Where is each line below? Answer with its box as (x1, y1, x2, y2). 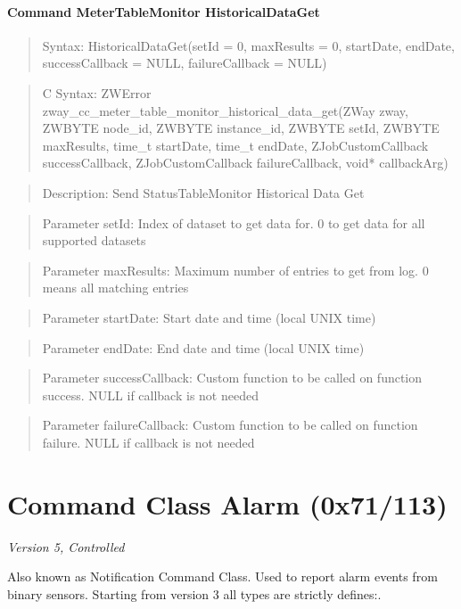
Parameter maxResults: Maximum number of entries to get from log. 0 (42, 260, 429, 279)
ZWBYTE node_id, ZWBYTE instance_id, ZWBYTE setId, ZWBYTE (42, 119, 440, 137)
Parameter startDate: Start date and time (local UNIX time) (42, 308, 376, 326)
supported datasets (42, 231, 146, 250)
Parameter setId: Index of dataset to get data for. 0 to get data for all (42, 213, 425, 232)
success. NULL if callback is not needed (42, 385, 259, 404)
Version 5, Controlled (7, 537, 125, 556)
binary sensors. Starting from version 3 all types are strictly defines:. (7, 584, 382, 603)
